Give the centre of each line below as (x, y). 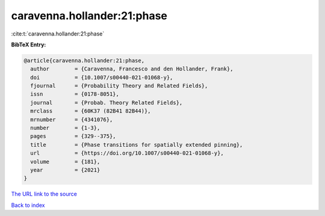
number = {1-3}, (65, 128)
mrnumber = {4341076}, (72, 119)
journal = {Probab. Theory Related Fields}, (107, 103)
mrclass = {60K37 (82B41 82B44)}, (91, 111)
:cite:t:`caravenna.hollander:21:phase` (58, 34)
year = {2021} (65, 170)
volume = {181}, (65, 162)
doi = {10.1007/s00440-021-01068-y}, (102, 77)
